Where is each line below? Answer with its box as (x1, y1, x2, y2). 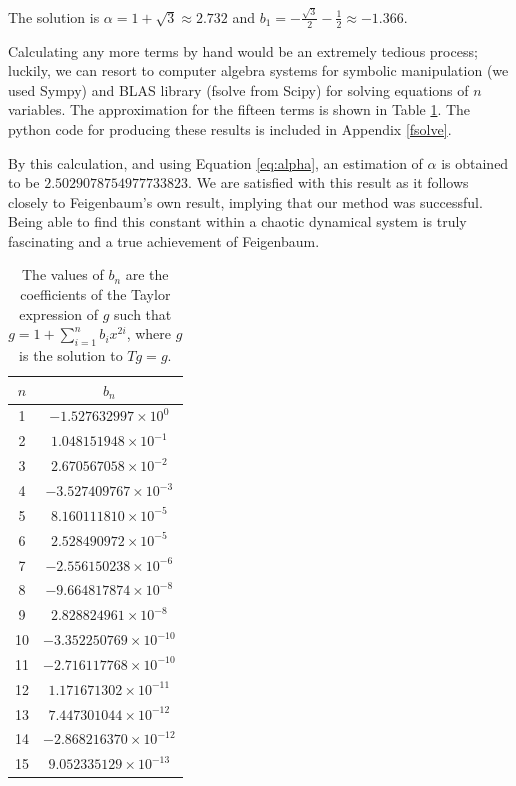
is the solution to (19, 345, 123, 366)
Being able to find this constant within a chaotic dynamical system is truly (8, 211, 467, 232)
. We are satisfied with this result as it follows (188, 172, 469, 193)
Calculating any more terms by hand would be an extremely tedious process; (8, 40, 478, 61)
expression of (19, 303, 99, 324)
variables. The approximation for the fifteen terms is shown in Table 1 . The (8, 99, 471, 120)
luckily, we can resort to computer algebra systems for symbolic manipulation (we (8, 60, 509, 81)
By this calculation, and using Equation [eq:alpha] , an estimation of (8, 152, 423, 173)
